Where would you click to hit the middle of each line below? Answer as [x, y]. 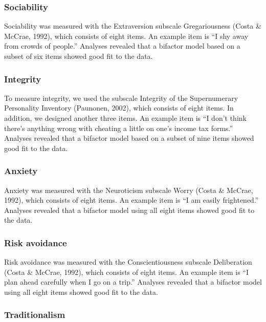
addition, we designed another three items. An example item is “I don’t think [125, 118]
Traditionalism [35, 315]
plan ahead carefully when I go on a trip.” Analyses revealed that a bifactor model [133, 282]
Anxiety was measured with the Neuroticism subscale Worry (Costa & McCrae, [129, 190]
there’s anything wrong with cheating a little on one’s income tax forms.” [119, 128]
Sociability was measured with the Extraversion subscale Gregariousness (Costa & [133, 26]
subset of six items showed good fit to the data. [79, 56]
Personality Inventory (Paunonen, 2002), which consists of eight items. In [119, 108]
